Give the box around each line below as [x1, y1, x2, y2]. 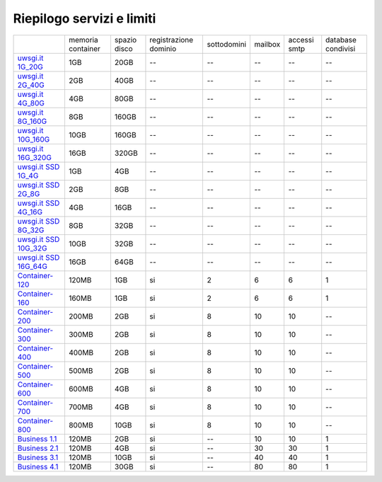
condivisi [325, 43, 356, 53]
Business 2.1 [17, 443, 59, 453]
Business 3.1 [17, 452, 59, 462]
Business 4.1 [17, 461, 59, 471]
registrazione [149, 35, 194, 45]
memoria [68, 35, 98, 45]
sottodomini [207, 39, 247, 49]
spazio [114, 35, 137, 45]
